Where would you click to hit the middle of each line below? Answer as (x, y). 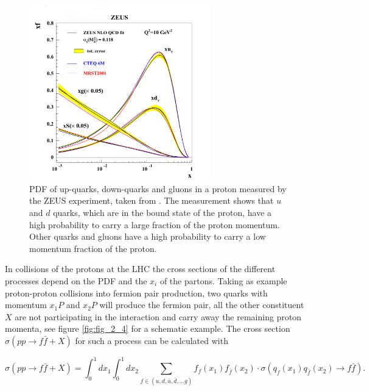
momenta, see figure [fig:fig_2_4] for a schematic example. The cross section (148, 328)
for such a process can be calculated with (152, 340)
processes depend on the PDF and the (76, 280)
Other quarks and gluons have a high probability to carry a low (148, 236)
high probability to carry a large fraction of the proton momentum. (155, 224)
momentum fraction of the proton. (93, 248)
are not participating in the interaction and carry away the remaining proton (158, 316)
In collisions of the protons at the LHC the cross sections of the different (140, 269)
